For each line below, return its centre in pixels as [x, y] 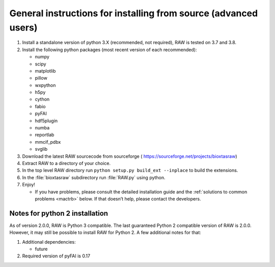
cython [42, 99]
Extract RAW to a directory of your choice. [66, 163]
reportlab [45, 135]
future [41, 249]
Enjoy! [29, 185]
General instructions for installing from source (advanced [134, 13]
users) [23, 27]
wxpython [45, 85]
